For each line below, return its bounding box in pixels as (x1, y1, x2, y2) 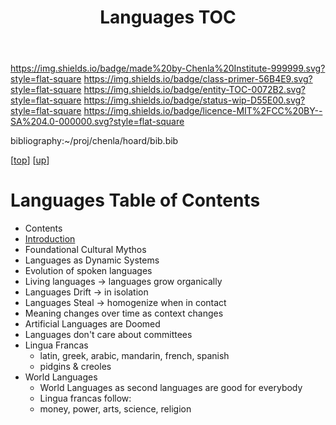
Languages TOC (99, 6, 237, 29)
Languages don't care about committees (24, 329, 193, 341)
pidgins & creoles (39, 361, 112, 373)
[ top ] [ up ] (10, 154, 50, 166)
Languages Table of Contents (10, 189, 261, 212)
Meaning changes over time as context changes (24, 307, 224, 320)
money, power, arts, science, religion (39, 403, 192, 415)
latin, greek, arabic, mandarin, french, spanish (39, 350, 230, 362)
